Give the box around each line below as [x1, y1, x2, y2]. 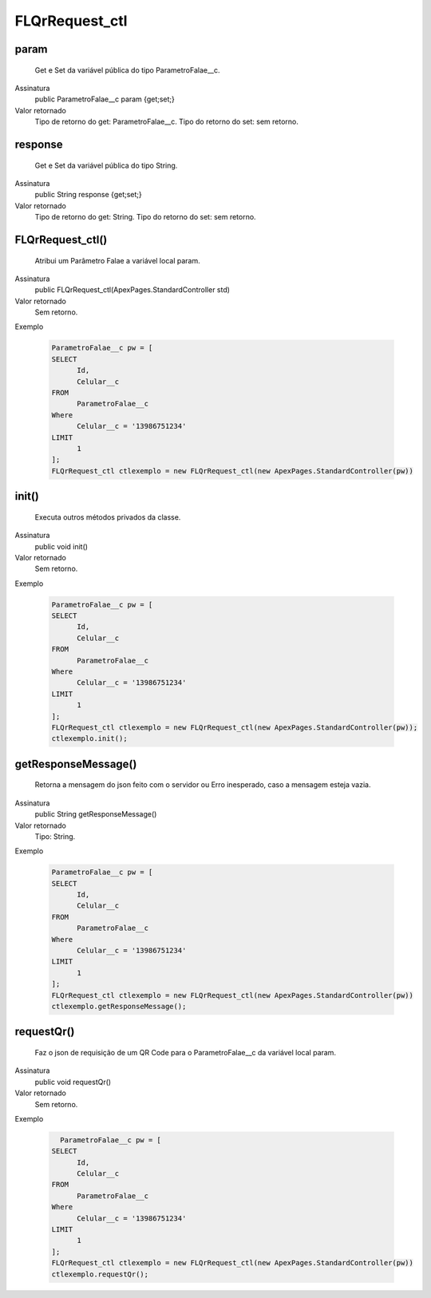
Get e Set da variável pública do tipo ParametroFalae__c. [34, 65, 220, 75]
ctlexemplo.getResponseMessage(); [51, 1002, 187, 1011]
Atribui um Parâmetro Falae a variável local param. [34, 255, 200, 265]
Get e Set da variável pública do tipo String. [34, 160, 178, 170]
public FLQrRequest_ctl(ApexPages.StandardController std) [34, 285, 231, 295]
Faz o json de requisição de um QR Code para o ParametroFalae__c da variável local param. [34, 1047, 337, 1057]
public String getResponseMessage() [34, 809, 157, 819]
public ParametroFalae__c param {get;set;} [34, 94, 176, 104]
